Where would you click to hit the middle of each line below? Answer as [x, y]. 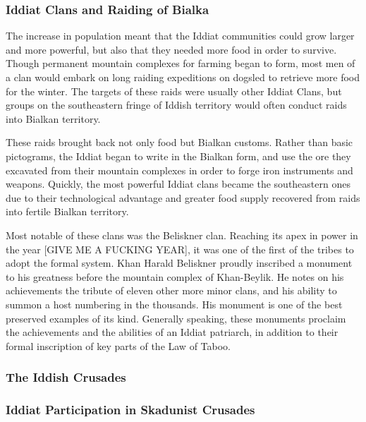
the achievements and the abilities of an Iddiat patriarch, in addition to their [172, 332]
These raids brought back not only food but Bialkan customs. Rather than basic [179, 142]
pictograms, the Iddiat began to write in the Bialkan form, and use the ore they [178, 156]
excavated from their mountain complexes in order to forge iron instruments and [179, 170]
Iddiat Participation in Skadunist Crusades [130, 410]
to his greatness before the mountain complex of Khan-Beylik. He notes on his [175, 276]
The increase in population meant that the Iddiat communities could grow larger [180, 36]
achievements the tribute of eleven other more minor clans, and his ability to [171, 290]
